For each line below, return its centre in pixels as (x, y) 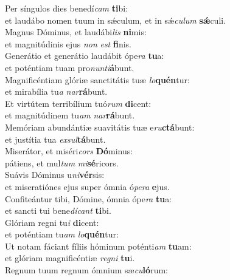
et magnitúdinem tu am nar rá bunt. (70, 115)
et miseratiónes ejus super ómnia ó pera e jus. (87, 186)
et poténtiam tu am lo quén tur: (62, 234)
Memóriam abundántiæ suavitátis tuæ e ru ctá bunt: (100, 127)
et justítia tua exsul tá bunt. (55, 139)
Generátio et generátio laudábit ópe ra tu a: (85, 56)
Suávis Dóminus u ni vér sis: (55, 175)
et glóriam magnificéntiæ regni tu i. (70, 258)
